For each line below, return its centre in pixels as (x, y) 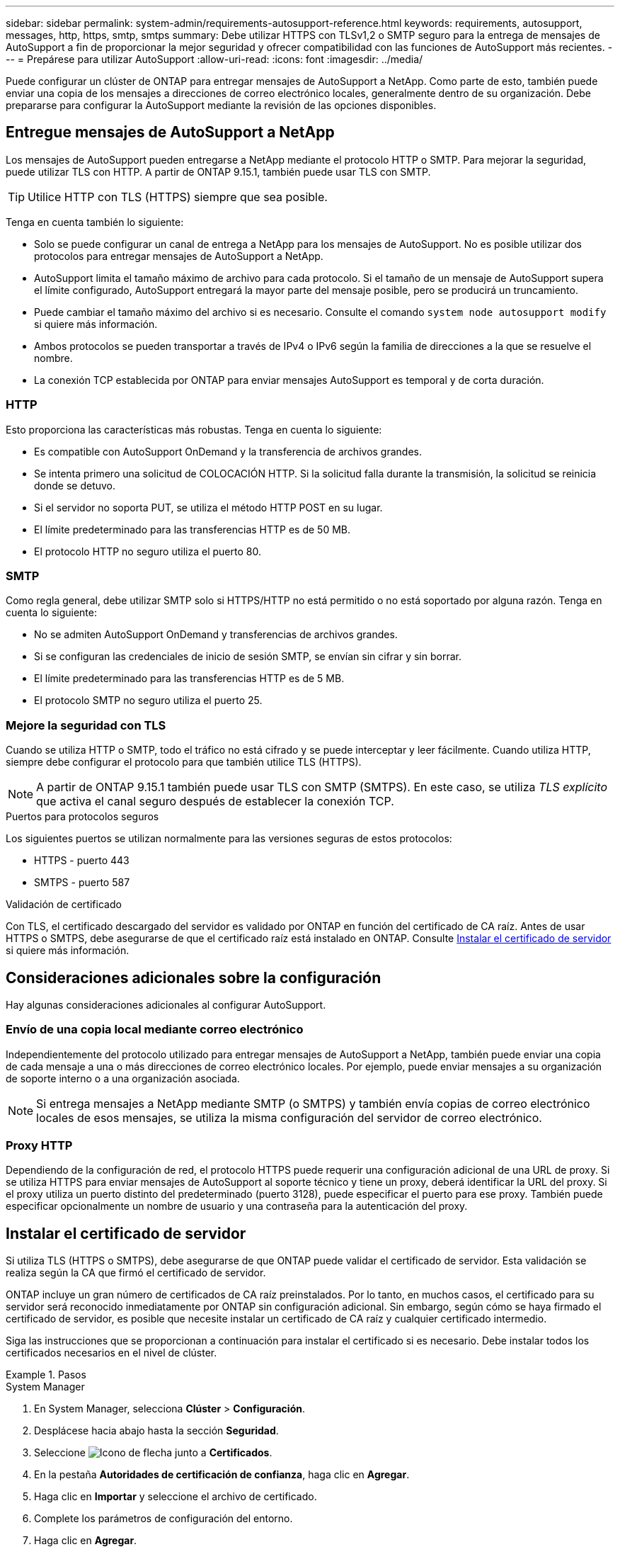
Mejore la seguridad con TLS (86, 725)
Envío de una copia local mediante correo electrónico (155, 1030)
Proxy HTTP (39, 1146)
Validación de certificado (64, 905)
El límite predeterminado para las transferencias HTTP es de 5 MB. (189, 679)
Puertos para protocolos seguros (82, 817)
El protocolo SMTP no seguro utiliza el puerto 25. (148, 701)
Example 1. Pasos (46, 1375)
